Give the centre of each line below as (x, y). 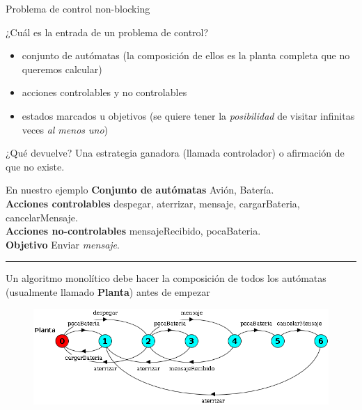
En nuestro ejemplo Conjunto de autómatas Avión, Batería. (140, 190)
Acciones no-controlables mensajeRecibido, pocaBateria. (133, 231)
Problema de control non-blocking (78, 8)
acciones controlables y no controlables (104, 92)
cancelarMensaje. (42, 217)
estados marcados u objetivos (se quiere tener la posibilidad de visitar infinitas (188, 115)
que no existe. (35, 166)
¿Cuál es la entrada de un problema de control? (107, 32)
